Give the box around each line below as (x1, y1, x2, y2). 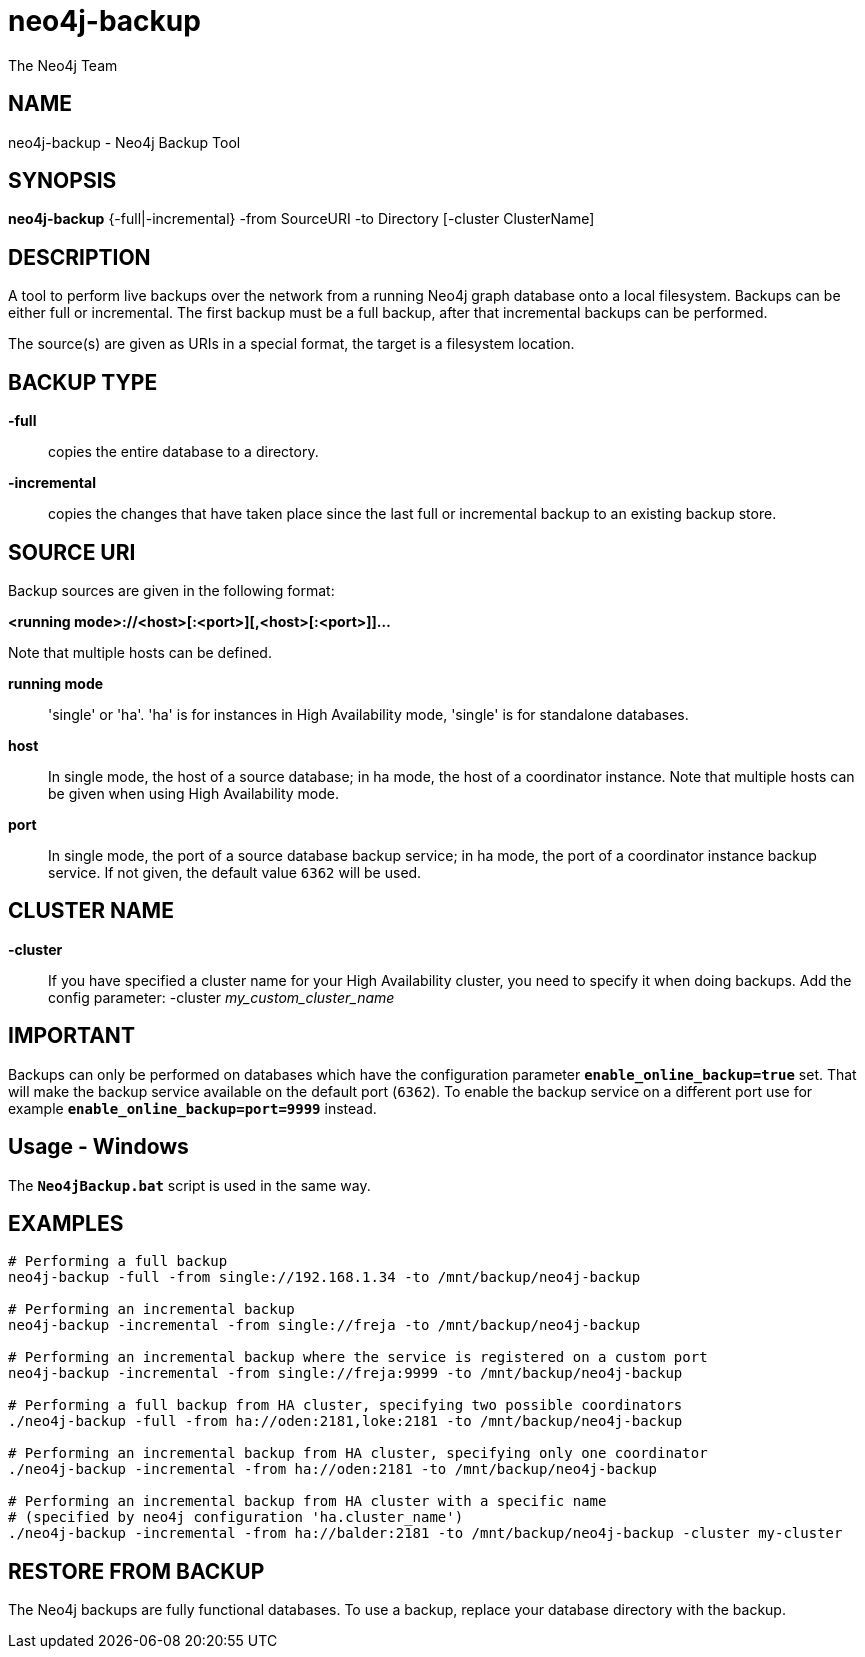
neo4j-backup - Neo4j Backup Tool (8, 133, 241, 151)
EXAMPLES (8, 1210, 124, 1236)
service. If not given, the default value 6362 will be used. (48, 863, 422, 881)
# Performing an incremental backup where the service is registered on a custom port (8, 1349, 708, 1366)
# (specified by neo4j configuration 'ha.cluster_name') (8, 1509, 464, 1526)
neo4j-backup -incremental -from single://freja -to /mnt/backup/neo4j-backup (8, 1317, 641, 1334)
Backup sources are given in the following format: (8, 581, 335, 599)
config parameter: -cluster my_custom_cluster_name (48, 988, 395, 1006)
